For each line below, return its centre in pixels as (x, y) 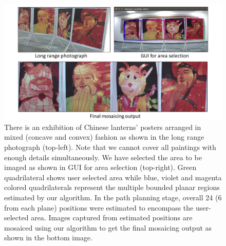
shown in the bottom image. (48, 238)
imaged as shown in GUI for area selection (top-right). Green (100, 167)
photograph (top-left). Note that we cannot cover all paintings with (110, 147)
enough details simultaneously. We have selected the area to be (103, 157)
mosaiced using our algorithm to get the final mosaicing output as (108, 227)
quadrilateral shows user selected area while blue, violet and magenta (113, 177)
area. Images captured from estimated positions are (112, 217)
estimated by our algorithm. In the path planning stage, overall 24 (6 (113, 197)
